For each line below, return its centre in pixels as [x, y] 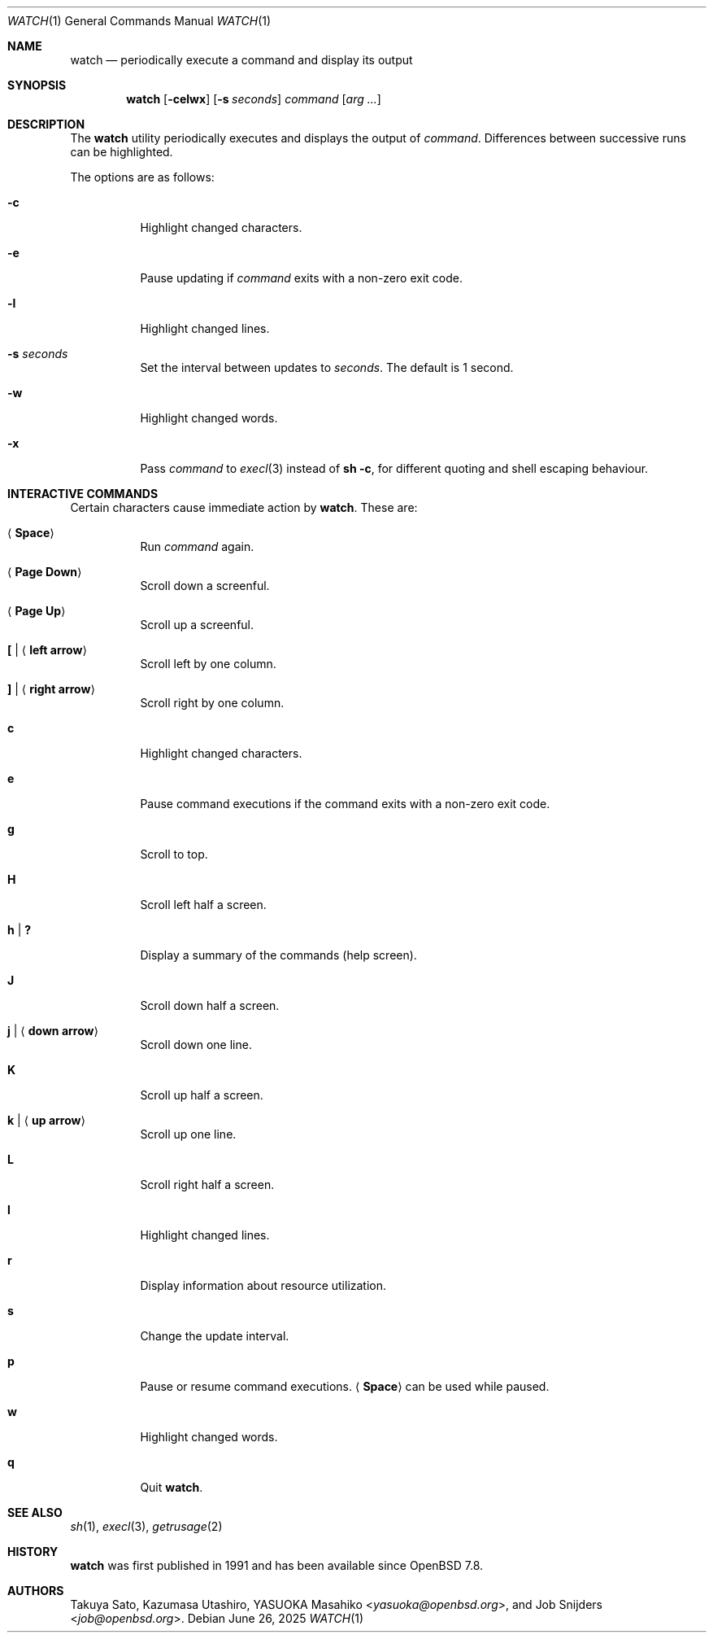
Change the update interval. [215, 1336]
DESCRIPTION [46, 124]
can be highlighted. [122, 152]
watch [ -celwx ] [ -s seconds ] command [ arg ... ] [254, 99]
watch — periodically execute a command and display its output [241, 60]
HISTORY [33, 1552]
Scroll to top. [174, 854]
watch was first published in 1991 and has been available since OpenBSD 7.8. [277, 1565]
